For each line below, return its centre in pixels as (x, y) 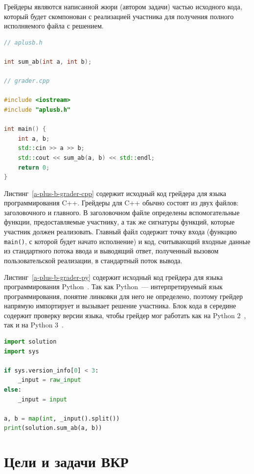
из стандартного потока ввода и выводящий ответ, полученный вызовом (111, 251)
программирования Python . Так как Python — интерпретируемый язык (113, 287)
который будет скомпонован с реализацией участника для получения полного (119, 16)
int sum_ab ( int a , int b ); (48, 62)
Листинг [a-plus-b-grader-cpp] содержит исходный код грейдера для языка (115, 193)
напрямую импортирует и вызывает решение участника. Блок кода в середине (120, 306)
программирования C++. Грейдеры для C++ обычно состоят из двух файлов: (121, 203)
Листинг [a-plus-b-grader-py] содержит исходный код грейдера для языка (114, 277)
